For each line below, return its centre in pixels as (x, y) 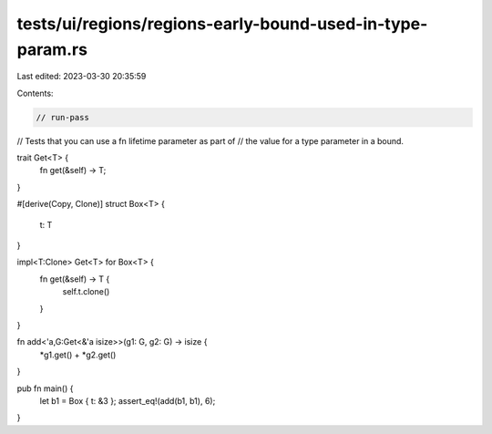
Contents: (35, 93)
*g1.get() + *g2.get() (78, 355)
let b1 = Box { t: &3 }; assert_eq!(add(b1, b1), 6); (128, 400)
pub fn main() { (45, 388)
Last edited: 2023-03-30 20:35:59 (82, 77)
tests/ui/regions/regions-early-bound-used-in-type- (222, 24)
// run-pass (63, 117)
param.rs (52, 49)
